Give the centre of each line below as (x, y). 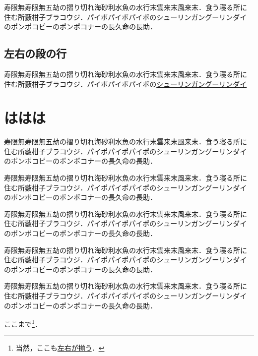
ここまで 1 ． (23, 323)
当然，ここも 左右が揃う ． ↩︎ (60, 348)
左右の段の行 (35, 53)
